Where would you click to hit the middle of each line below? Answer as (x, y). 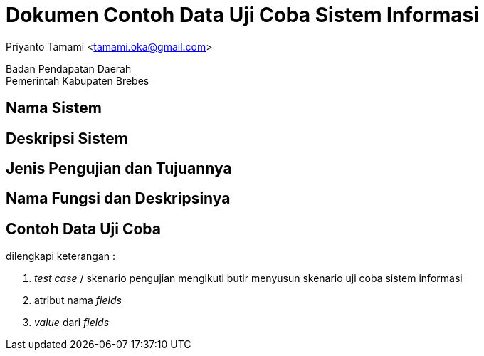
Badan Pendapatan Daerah (69, 68)
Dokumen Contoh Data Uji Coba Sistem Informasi (242, 15)
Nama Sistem (54, 108)
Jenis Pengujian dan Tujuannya (119, 169)
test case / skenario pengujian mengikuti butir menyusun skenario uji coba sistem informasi (248, 278)
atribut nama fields (78, 300)
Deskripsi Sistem (67, 138)
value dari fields (72, 323)
